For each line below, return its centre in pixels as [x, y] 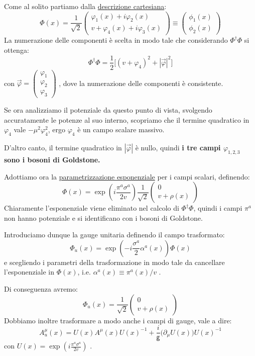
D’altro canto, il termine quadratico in [63, 148]
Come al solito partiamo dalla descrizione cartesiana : [85, 6]
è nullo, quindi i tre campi [178, 148]
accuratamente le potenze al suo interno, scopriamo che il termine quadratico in [127, 119]
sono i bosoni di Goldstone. [52, 159]
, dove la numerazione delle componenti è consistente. [141, 83]
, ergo [57, 129]
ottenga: [17, 50]
